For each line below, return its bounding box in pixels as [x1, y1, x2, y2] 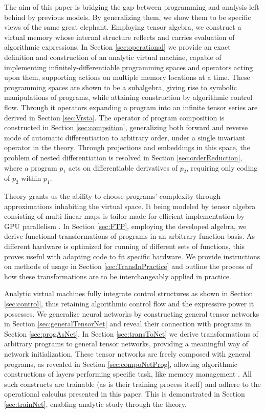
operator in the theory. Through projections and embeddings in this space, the [4, 142, 250, 153]
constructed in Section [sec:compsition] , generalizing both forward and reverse [4, 122, 248, 133]
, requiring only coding [186, 162, 258, 173]
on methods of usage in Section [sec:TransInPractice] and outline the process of [4, 261, 253, 272]
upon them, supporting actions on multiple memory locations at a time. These [4, 72, 250, 82]
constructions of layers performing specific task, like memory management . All [4, 368, 252, 379]
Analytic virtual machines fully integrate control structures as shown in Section [4, 288, 253, 299]
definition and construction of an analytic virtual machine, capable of [4, 51, 222, 62]
